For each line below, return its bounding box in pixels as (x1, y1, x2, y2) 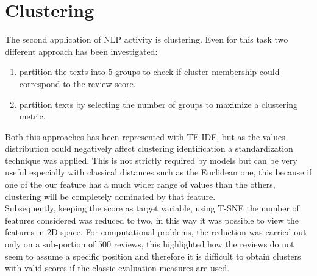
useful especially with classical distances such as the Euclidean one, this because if (5, 166, 312, 179)
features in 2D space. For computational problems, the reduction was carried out (5, 225, 307, 238)
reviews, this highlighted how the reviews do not (113, 238, 294, 250)
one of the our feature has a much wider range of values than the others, (5, 178, 276, 191)
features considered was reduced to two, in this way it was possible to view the (5, 213, 299, 226)
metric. (19, 110, 46, 122)
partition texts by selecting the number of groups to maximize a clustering (19, 97, 298, 110)
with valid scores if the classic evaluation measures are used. (5, 261, 230, 274)
